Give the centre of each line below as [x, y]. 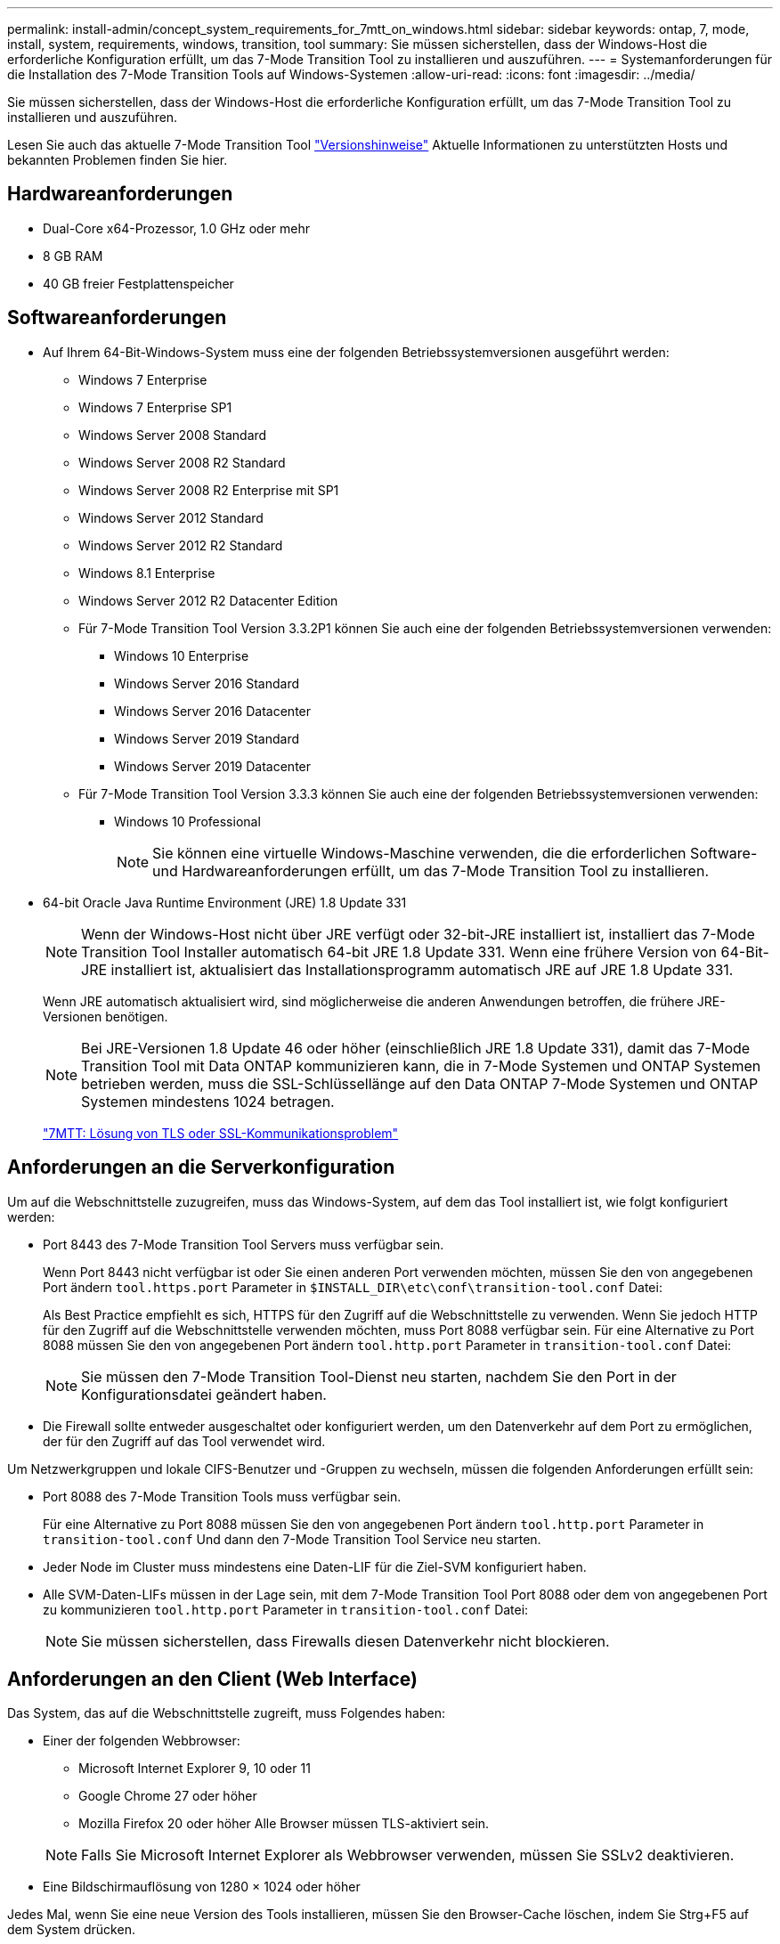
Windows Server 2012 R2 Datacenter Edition [208, 600]
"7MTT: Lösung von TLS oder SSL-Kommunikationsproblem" [221, 1133]
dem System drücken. [71, 1930]
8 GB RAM [73, 256]
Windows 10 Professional [187, 821]
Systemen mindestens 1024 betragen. [208, 1101]
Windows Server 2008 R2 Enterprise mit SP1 [209, 490]
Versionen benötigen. [106, 1016]
